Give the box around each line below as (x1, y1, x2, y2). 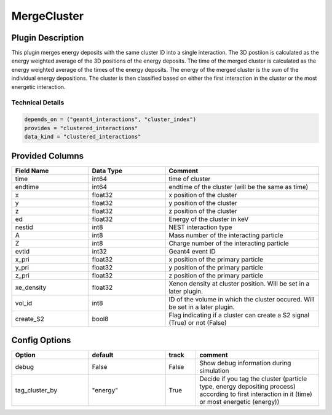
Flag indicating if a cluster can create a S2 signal (168, 311, 310, 319)
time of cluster (168, 175, 211, 184)
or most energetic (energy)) (199, 397, 280, 406)
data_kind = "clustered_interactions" (24, 133, 141, 140)
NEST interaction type (168, 223, 233, 231)
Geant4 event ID (168, 247, 216, 256)
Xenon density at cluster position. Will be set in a (168, 279, 310, 288)
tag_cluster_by (15, 386, 58, 394)
